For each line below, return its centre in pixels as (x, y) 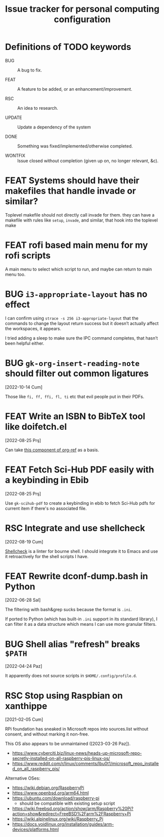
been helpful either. (25, 343)
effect (18, 304)
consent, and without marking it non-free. (47, 734)
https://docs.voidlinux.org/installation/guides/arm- (63, 824)
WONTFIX (15, 155)
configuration (82, 19)
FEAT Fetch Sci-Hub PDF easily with (80, 469)
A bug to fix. (30, 70)
